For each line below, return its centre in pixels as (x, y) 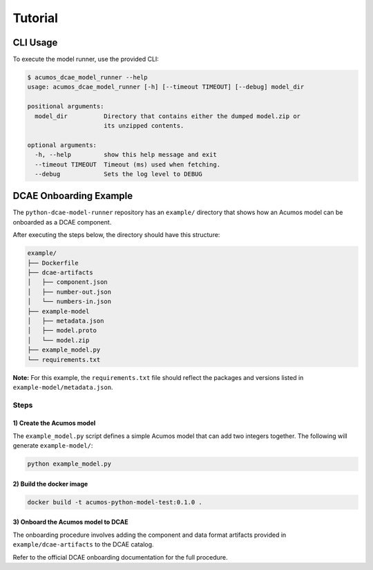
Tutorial (36, 18)
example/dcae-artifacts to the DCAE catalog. (84, 544)
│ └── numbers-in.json (69, 302)
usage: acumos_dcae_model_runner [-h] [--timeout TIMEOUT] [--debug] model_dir (166, 87)
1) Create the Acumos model (54, 423)
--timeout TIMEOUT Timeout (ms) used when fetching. (128, 164)
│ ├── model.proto (62, 331)
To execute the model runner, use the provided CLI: (86, 59)
